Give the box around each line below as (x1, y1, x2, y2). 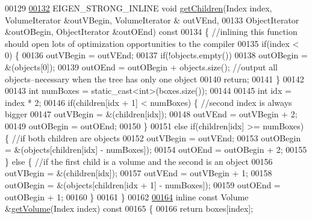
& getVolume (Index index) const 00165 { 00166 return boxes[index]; (5, 202, 254, 215)
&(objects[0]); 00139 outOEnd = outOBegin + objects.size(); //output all (5, 60, 278, 73)
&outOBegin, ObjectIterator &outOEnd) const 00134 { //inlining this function (5, 25, 298, 38)
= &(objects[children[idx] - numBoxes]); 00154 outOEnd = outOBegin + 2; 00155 (5, 143, 307, 156)
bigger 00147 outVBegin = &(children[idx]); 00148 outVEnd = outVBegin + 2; (5, 108, 298, 120)
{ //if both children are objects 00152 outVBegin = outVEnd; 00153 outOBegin (5, 131, 301, 144)
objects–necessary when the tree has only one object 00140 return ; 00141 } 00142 (5, 72, 304, 85)
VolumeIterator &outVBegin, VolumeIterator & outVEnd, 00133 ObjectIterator (5, 13, 299, 26)
